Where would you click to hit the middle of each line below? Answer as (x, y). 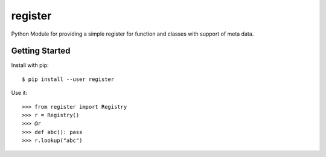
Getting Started (41, 51)
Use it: (19, 93)
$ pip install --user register (68, 79)
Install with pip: (30, 65)
